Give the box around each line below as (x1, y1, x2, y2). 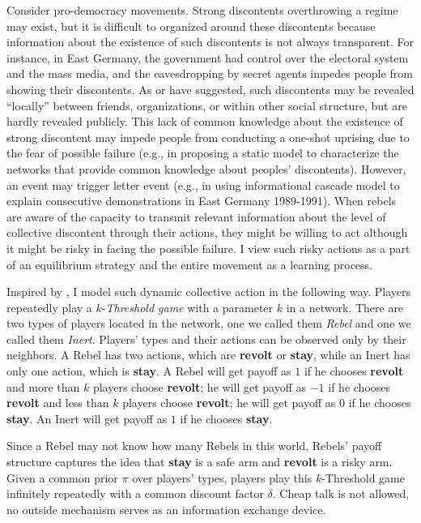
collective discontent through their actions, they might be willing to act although (6, 224, 408, 241)
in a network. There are (286, 298, 404, 315)
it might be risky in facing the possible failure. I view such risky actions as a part (6, 239, 410, 256)
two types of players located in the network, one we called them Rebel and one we (6, 315, 411, 332)
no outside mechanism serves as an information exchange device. (6, 500, 326, 517)
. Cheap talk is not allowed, (272, 485, 410, 502)
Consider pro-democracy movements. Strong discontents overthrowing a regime (6, 2, 398, 18)
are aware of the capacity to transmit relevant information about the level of (6, 208, 386, 225)
